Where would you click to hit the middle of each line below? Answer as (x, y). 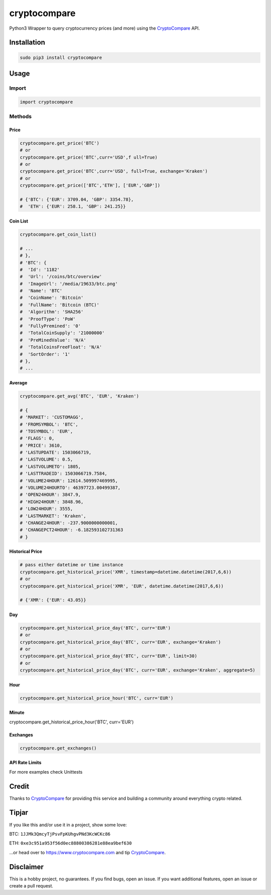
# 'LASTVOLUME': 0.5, (46, 460)
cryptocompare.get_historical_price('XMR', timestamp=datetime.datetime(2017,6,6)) (126, 572)
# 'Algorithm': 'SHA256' (52, 312)
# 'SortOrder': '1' (45, 354)
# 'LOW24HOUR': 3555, (46, 509)
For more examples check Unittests (46, 772)
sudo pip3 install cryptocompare (61, 57)
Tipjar (19, 813)
